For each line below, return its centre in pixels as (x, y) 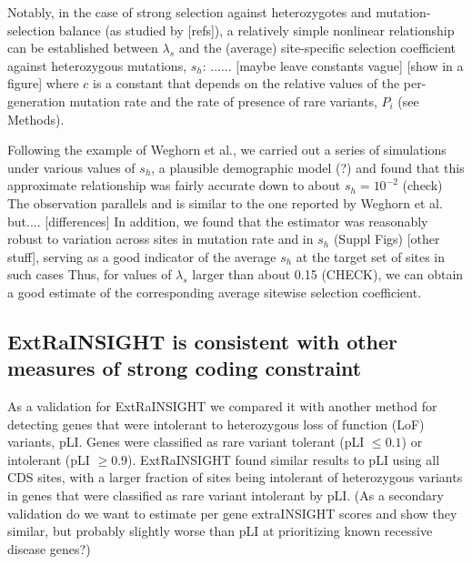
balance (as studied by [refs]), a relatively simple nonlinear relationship (256, 30)
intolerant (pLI (49, 459)
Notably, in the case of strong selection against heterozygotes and (190, 12)
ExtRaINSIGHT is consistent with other (203, 341)
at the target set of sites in (371, 256)
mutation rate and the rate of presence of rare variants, (223, 101)
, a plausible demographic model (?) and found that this (308, 167)
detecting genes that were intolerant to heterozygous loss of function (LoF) (216, 424)
